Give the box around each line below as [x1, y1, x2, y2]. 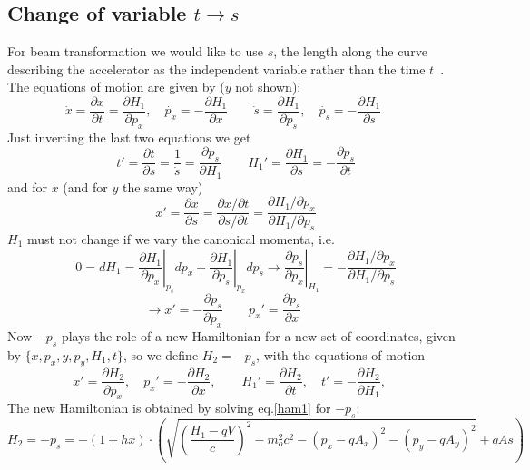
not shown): [235, 77, 301, 96]
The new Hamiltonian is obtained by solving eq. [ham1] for [7, 398, 331, 417]
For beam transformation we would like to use [7, 42, 264, 61]
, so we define [123, 345, 199, 364]
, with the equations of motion [256, 345, 426, 364]
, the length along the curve [273, 42, 427, 61]
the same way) [123, 177, 203, 196]
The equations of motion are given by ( [7, 77, 225, 96]
